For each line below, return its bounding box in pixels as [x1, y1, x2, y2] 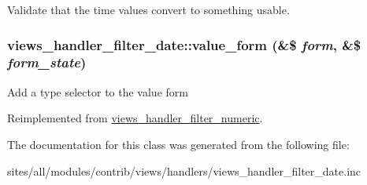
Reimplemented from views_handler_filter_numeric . [7, 110, 263, 126]
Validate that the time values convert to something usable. [7, 2, 290, 17]
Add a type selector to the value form [7, 83, 188, 100]
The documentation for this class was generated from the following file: [7, 136, 350, 152]
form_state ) [7, 53, 87, 72]
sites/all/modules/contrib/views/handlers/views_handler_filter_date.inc [7, 162, 361, 179]
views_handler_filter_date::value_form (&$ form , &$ [7, 34, 361, 54]
